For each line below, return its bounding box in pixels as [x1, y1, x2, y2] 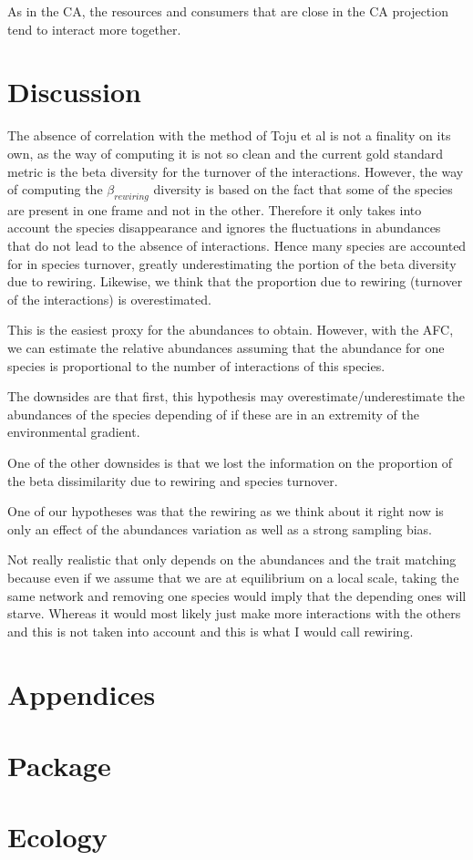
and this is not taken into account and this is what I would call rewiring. [7, 621, 414, 640]
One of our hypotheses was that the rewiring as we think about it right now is [7, 502, 444, 521]
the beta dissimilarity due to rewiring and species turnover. [7, 471, 338, 490]
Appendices [7, 675, 156, 712]
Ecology [7, 818, 108, 855]
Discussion [7, 73, 141, 110]
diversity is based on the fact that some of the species [153, 180, 453, 199]
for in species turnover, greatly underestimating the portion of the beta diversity [7, 254, 457, 273]
